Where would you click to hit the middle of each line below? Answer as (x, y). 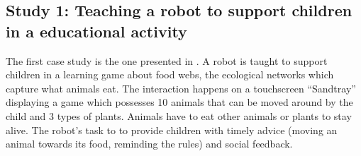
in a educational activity (96, 31)
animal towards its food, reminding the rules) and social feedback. (149, 144)
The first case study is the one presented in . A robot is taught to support (167, 60)
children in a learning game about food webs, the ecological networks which (170, 74)
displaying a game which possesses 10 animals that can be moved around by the (179, 102)
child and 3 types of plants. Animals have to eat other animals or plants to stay (179, 115)
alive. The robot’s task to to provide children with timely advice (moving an (172, 130)
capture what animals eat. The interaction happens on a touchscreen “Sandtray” (181, 88)
